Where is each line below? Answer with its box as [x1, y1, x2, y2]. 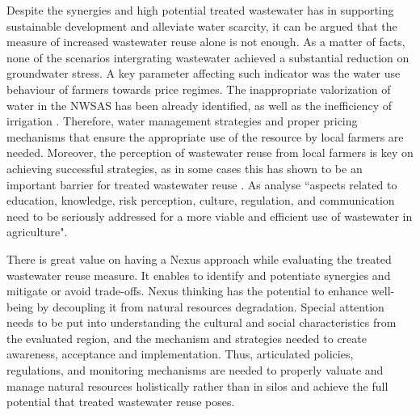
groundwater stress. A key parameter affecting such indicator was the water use [6, 65, 401, 82]
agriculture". [6, 223, 68, 240]
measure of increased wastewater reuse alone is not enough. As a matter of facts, [6, 33, 405, 50]
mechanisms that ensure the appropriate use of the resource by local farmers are [6, 128, 404, 145]
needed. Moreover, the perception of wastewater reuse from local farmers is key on [6, 144, 414, 161]
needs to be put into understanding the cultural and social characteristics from [6, 314, 397, 331]
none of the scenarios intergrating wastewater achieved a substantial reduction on [6, 49, 409, 66]
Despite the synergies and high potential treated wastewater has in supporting [6, 2, 394, 18]
